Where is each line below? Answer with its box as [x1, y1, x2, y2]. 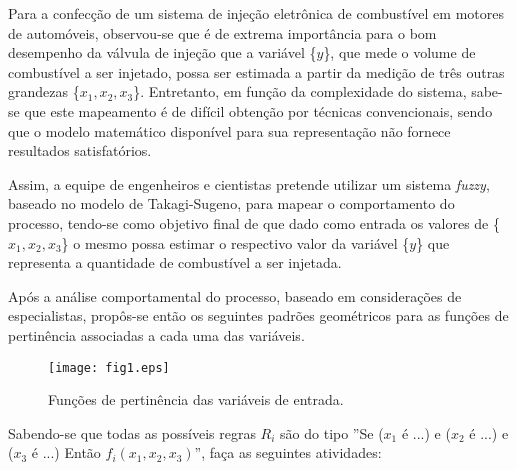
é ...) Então [31, 442, 101, 463]
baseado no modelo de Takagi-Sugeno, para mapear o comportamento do [8, 193, 455, 214]
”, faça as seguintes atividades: [194, 442, 382, 463]
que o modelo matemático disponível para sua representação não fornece [8, 120, 451, 141]
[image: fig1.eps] [48, 360, 170, 375]
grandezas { [8, 81, 80, 102]
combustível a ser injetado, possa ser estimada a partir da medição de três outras [8, 61, 505, 82]
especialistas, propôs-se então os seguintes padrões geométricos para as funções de [8, 305, 509, 326]
